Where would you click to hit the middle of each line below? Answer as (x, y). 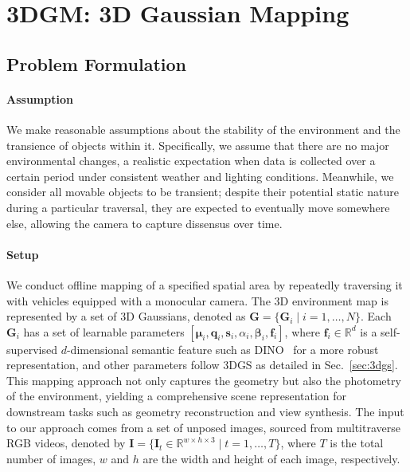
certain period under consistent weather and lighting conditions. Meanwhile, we (200, 176)
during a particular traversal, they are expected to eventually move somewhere (198, 207)
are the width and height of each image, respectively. (271, 458)
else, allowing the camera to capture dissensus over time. (144, 223)
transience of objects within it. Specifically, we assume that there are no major (198, 145)
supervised (32, 349)
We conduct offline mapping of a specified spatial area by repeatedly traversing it (205, 284)
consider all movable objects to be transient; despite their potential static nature (203, 192)
